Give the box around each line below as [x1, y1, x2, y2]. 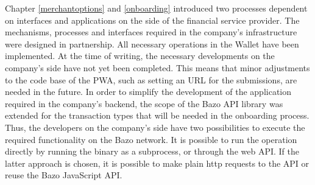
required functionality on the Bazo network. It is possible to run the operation [5, 133, 297, 145]
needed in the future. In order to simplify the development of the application [5, 85, 292, 98]
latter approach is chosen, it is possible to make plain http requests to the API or [5, 156, 310, 169]
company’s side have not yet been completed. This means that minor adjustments [5, 61, 310, 74]
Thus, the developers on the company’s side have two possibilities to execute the [5, 120, 305, 133]
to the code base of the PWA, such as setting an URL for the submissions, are [5, 73, 297, 86]
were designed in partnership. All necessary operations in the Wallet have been [5, 37, 299, 50]
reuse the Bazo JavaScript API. [5, 169, 122, 181]
